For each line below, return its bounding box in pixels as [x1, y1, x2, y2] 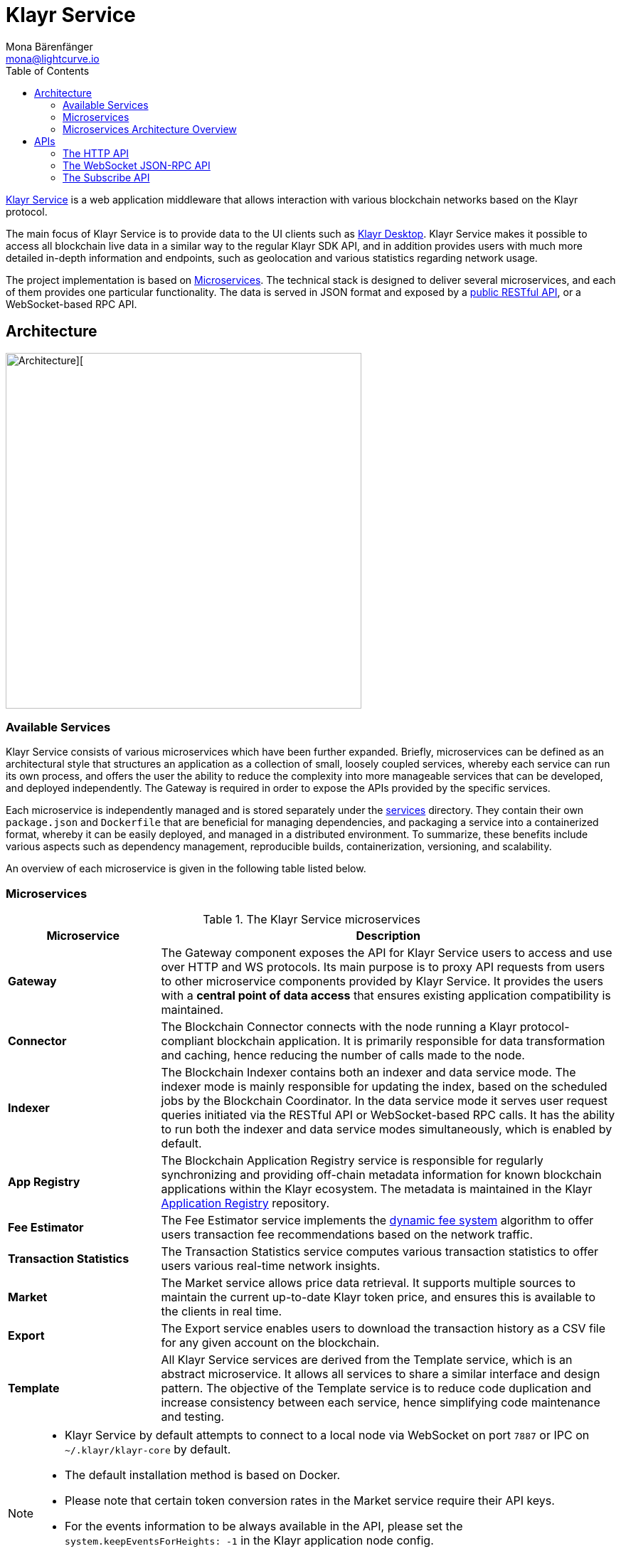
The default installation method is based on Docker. [65, 1468, 341, 1483]
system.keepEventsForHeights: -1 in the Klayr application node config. [65, 1533, 434, 1548]
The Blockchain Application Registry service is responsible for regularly [161, 1153, 543, 1168]
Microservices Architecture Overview [63, 122, 237, 135]
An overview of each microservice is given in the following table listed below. [6, 862, 366, 875]
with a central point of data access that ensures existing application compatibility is [161, 988, 611, 1003]
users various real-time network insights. [161, 1259, 381, 1274]
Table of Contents [6, 64, 90, 77]
